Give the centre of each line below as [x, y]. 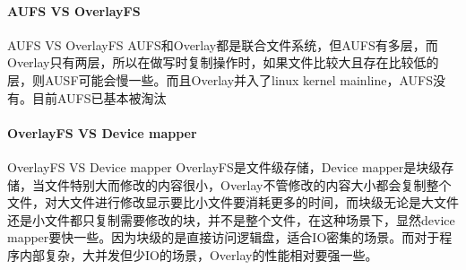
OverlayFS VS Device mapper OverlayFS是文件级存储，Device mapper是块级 [224, 166]
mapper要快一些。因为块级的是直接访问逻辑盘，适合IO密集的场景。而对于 [224, 237]
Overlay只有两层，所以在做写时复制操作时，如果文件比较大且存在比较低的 [223, 62]
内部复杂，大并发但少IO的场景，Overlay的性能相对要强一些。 [198, 254]
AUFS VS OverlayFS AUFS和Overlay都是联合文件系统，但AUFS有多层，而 [223, 44]
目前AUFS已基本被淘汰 [99, 97]
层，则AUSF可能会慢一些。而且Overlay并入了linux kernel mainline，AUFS [220, 79]
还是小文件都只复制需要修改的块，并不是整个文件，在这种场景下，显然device [231, 219]
